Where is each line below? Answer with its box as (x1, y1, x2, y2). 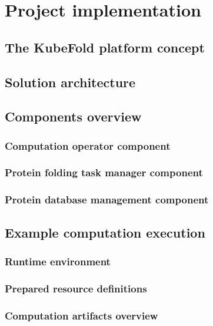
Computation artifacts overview (5, 308, 158, 322)
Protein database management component (5, 192, 209, 207)
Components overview (5, 107, 142, 126)
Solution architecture (5, 73, 136, 91)
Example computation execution (5, 223, 205, 241)
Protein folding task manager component (5, 165, 203, 180)
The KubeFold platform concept (5, 38, 205, 56)
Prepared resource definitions (5, 281, 147, 295)
